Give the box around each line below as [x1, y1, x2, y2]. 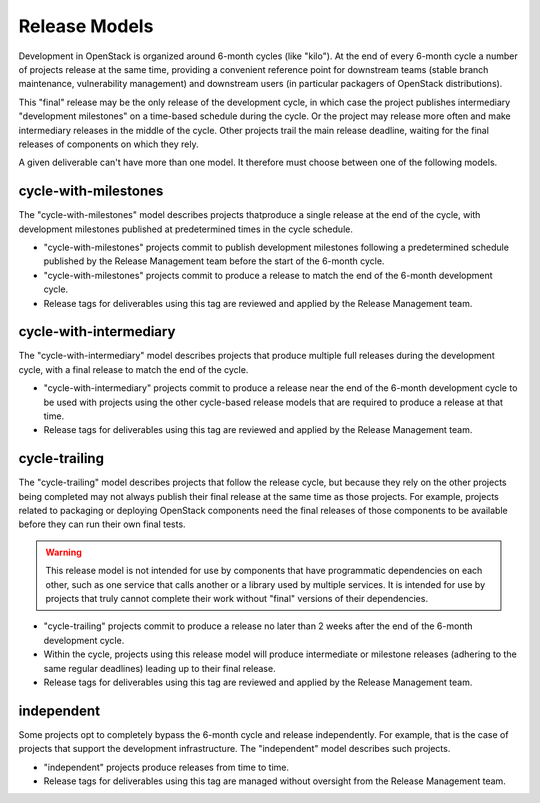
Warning [45, 546, 82, 558]
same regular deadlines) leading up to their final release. [43, 662, 276, 674]
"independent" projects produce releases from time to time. [43, 761, 290, 773]
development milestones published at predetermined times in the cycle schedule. [18, 223, 354, 235]
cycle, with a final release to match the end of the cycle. [18, 363, 249, 375]
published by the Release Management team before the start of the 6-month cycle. [43, 255, 385, 267]
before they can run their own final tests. [18, 518, 186, 530]
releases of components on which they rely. [18, 138, 199, 150]
